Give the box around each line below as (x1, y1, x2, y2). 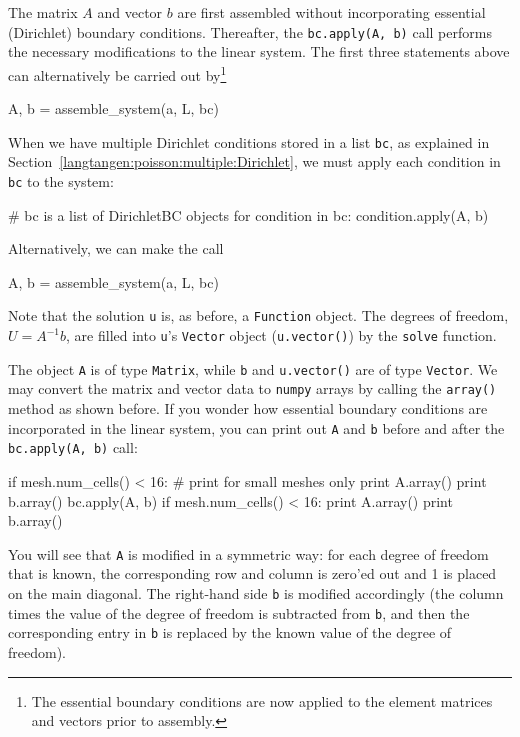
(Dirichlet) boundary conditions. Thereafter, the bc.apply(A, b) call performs (8, 21, 492, 42)
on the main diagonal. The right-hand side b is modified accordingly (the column (8, 582, 504, 603)
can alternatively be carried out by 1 (8, 61, 227, 85)
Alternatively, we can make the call (8, 238, 224, 259)
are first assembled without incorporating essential (177, 2, 486, 22)
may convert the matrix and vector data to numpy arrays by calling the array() (8, 378, 497, 399)
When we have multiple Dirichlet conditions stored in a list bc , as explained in (8, 131, 490, 152)
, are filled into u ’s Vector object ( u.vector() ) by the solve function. (66, 325, 497, 346)
